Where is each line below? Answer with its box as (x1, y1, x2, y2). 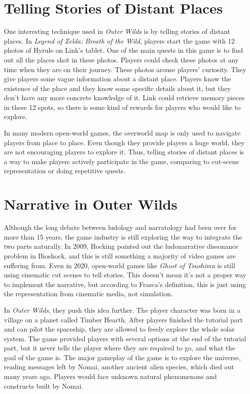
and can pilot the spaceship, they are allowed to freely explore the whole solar (4, 324, 235, 334)
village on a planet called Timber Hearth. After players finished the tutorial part (4, 314, 243, 324)
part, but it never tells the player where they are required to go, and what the (4, 343, 235, 353)
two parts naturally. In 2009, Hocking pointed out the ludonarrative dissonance (4, 241, 238, 251)
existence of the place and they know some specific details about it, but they (4, 83, 231, 93)
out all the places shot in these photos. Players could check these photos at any (4, 54, 239, 64)
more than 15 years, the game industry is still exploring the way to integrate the (4, 231, 242, 242)
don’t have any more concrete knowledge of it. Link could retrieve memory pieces (4, 92, 245, 103)
